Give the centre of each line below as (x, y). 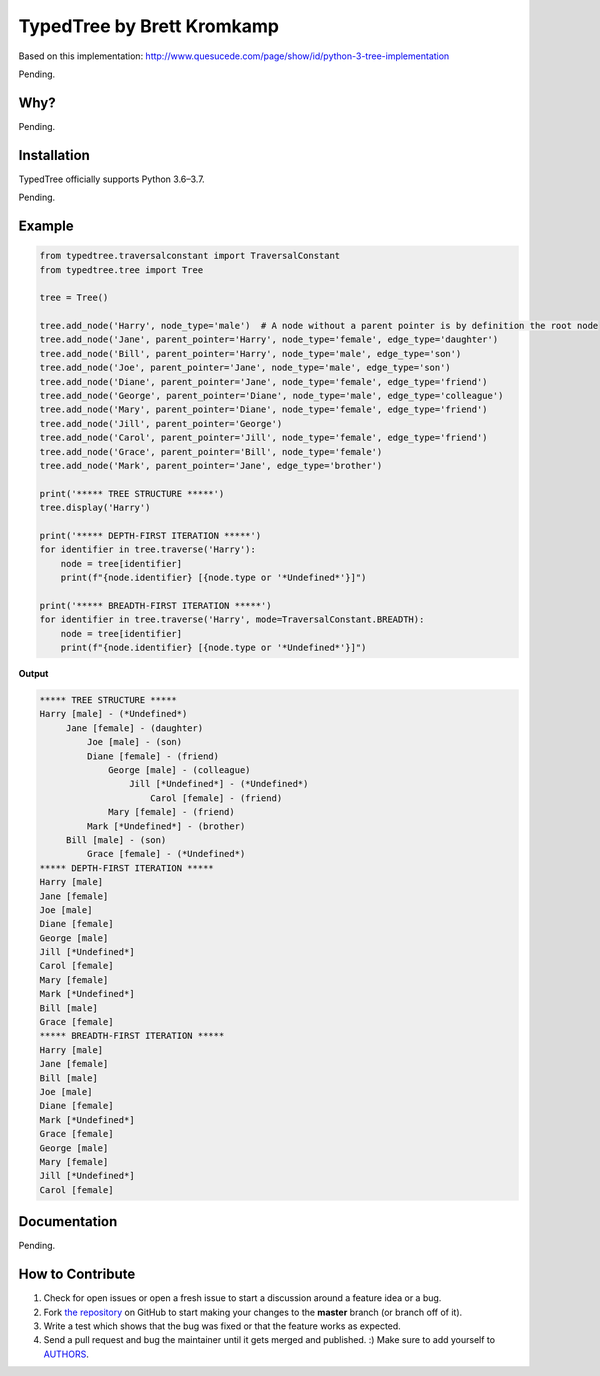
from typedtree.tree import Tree (121, 269)
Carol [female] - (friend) (216, 798)
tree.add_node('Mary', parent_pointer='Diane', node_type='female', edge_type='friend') (264, 409)
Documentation (68, 1221)
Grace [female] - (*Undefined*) (166, 854)
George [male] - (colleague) (179, 770)
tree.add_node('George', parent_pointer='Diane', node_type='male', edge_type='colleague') (271, 396)
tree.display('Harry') (95, 508)
